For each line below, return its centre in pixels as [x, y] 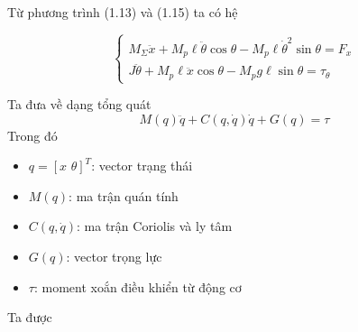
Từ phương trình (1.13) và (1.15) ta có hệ [123, 12]
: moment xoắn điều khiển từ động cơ [138, 286]
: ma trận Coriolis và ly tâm [155, 226]
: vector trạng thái [142, 166]
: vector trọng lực [114, 256]
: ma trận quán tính [124, 195]
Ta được [30, 317]
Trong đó [32, 135]
